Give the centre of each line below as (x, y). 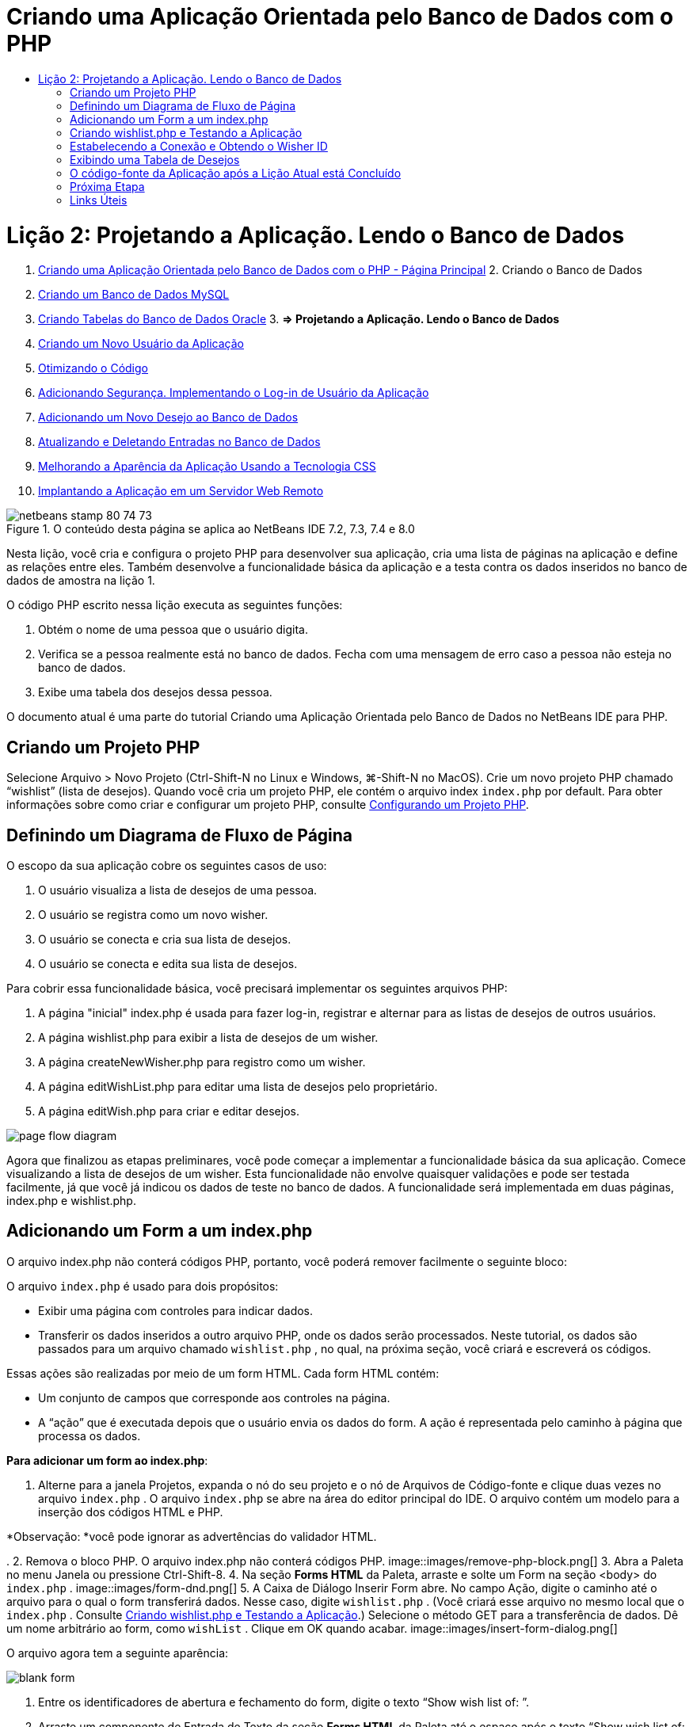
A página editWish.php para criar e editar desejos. (169, 1111)
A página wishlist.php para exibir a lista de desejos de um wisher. (208, 1037)
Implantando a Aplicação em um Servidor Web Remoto (181, 491)
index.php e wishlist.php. (71, 1200)
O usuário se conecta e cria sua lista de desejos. (165, 939)
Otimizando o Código (93, 368)
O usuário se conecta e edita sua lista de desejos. (168, 963)
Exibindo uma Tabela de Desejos (155, 159)
